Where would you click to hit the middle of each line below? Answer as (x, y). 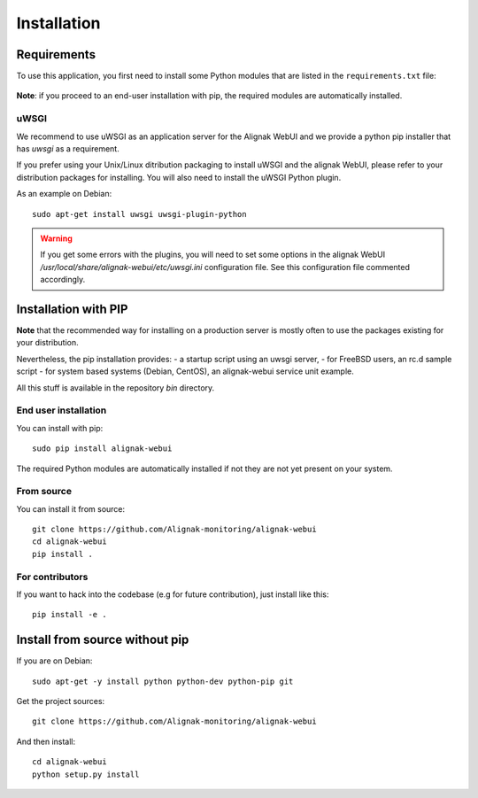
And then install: (46, 741)
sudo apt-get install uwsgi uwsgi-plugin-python (139, 214)
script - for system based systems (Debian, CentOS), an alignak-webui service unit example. (185, 371)
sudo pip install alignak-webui (102, 449)
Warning (56, 238)
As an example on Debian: (64, 194)
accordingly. (63, 280)
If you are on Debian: (54, 661)
